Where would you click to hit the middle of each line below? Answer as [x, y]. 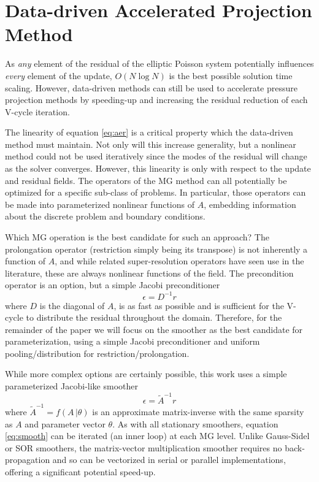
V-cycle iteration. [37, 111]
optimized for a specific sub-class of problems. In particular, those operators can [156, 192]
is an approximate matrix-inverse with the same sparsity [198, 412]
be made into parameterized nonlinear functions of [100, 204]
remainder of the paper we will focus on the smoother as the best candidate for [154, 329]
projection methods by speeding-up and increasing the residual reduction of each [156, 100]
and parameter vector [65, 423]
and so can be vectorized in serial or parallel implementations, [169, 460]
